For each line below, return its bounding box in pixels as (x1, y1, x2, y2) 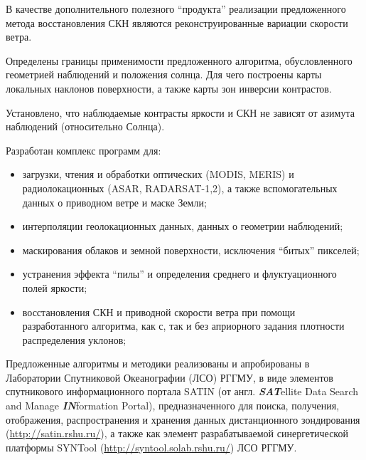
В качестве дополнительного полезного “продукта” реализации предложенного (6, 1, 346, 16)
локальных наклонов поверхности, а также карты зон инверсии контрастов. (6, 80, 332, 95)
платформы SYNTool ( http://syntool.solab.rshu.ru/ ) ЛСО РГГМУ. (6, 439, 297, 454)
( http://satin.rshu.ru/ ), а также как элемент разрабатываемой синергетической (6, 426, 348, 441)
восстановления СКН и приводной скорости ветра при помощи (22, 304, 296, 319)
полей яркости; (22, 280, 87, 295)
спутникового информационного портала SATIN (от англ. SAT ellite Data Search (6, 384, 359, 399)
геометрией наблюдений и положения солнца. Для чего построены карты (6, 67, 322, 82)
